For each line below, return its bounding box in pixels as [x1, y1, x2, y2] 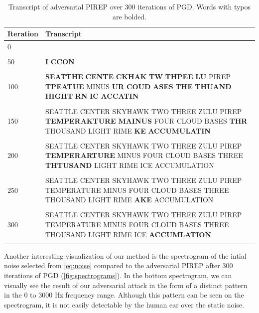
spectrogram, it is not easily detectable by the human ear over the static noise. [4, 299, 244, 310]
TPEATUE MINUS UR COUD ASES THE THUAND [45, 81, 232, 91]
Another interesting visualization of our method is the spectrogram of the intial [4, 250, 247, 261]
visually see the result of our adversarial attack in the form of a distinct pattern [4, 280, 248, 290]
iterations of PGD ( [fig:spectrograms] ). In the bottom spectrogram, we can [4, 270, 232, 281]
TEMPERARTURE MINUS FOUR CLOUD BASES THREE [45, 150, 243, 160]
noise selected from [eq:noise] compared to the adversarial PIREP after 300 [4, 260, 233, 271]
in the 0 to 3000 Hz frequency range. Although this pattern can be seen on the [4, 290, 244, 300]
